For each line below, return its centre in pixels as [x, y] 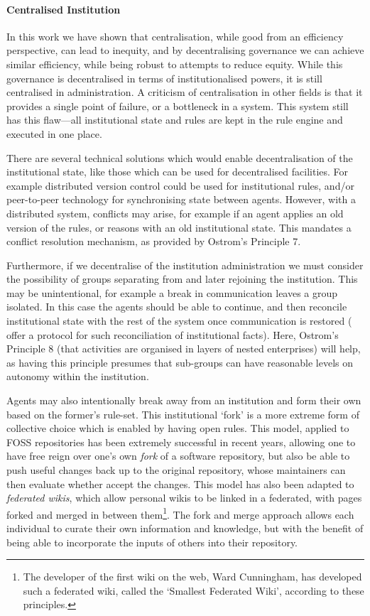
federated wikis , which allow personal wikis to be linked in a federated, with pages [184, 498]
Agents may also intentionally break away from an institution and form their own [184, 400]
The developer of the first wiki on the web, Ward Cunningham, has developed [192, 577]
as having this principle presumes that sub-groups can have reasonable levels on [180, 362]
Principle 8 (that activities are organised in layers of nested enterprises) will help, [184, 348]
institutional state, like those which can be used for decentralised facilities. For [178, 172]
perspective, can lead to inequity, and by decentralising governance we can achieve [185, 50]
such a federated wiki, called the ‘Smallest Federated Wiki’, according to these [194, 590]
